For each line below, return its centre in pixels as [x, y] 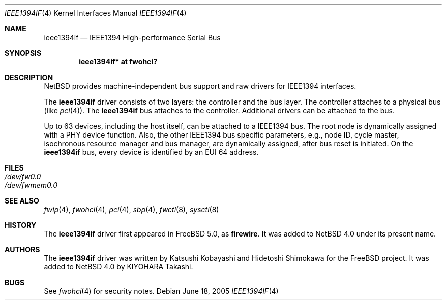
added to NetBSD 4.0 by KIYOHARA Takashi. [118, 267]
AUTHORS [22, 249]
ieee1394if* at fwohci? [118, 62]
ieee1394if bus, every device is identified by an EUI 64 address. [151, 152]
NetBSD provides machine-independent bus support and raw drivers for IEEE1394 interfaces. [200, 86]
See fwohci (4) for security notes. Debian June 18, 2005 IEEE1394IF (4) [161, 291]
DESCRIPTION [29, 77]
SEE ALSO [22, 201]
